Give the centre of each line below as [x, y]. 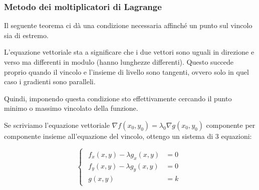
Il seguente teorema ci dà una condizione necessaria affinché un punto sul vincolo [128, 25]
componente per [231, 125]
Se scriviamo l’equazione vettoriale [57, 125]
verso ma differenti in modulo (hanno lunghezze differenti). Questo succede [119, 62]
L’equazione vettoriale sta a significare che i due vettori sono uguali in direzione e [129, 52]
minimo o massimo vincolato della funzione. [71, 108]
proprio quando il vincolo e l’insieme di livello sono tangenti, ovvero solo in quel [126, 71]
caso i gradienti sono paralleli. [50, 81]
